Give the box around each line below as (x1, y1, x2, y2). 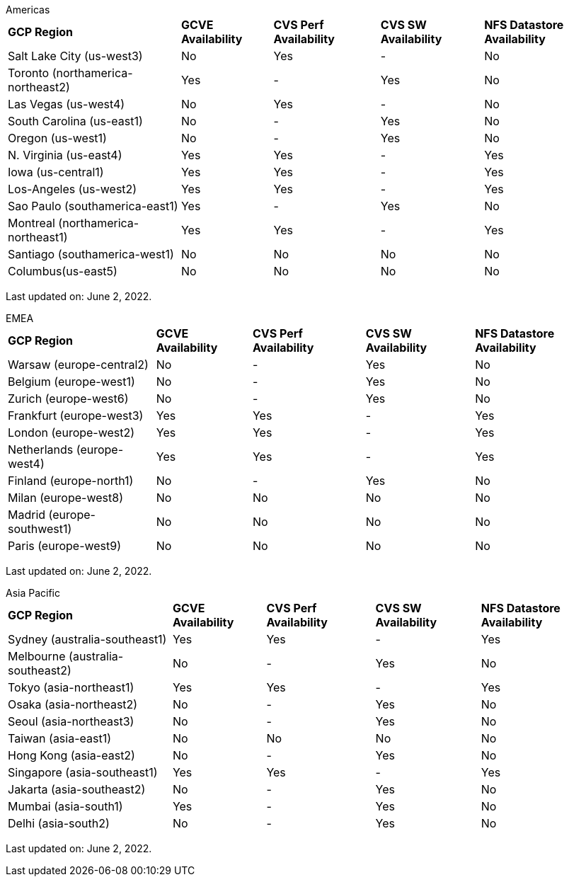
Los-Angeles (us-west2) (8, 182, 137, 196)
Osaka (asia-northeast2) (8, 697, 138, 711)
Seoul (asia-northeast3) (8, 714, 134, 728)
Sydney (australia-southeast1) (8, 632, 167, 646)
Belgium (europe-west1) (8, 374, 135, 389)
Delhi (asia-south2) (8, 816, 110, 830)
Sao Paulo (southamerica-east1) (8, 199, 178, 213)
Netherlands (8, 442, 74, 457)
